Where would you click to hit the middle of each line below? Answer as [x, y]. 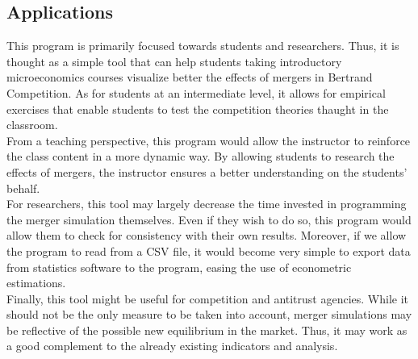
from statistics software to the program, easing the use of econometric [179, 267]
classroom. [32, 125]
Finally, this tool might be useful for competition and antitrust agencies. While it [208, 298]
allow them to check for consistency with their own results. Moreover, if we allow [207, 235]
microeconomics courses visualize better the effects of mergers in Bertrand [190, 77]
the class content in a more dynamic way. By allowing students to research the [201, 156]
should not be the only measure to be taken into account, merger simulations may [209, 314]
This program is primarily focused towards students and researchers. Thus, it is [203, 46]
